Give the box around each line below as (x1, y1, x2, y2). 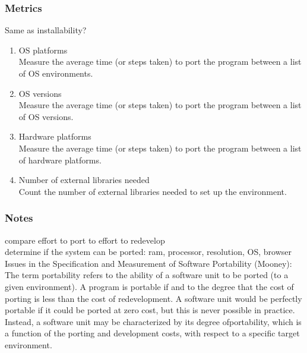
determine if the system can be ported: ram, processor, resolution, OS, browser (5, 245, 292, 258)
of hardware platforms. (18, 153, 102, 166)
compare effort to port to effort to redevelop (5, 234, 165, 246)
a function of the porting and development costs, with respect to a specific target (5, 327, 300, 339)
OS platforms (18, 43, 68, 56)
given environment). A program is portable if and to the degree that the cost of (5, 280, 294, 292)
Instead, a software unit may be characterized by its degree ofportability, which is (5, 315, 302, 327)
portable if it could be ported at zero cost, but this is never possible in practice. (5, 304, 295, 316)
